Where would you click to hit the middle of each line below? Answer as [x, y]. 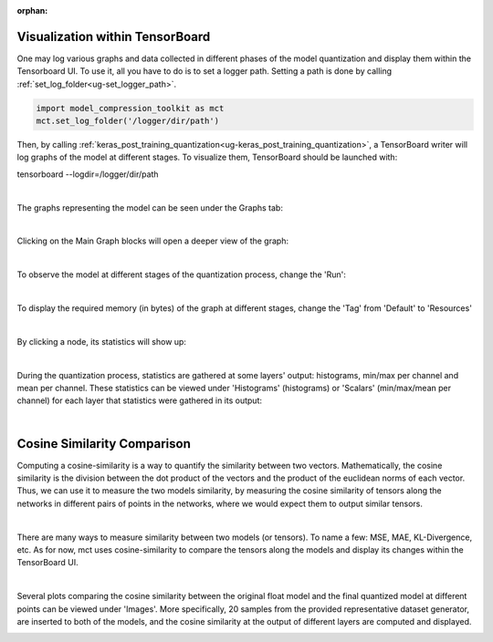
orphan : [32, 10]
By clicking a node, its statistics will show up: [102, 341]
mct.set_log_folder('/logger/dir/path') [127, 121]
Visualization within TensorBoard [114, 36]
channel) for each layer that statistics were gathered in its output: [139, 400]
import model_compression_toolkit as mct [130, 108]
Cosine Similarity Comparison [104, 444]
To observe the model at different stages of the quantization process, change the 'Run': [182, 274]
